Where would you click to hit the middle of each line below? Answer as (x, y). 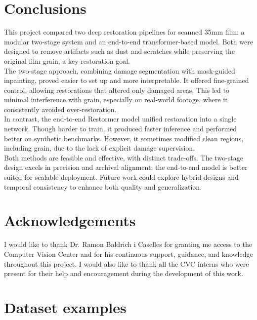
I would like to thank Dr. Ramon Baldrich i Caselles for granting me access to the (128, 244)
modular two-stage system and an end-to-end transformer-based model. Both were (128, 41)
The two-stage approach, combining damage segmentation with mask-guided (120, 70)
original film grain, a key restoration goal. (67, 60)
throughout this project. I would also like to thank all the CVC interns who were (127, 263)
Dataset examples (65, 307)
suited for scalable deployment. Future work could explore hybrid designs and (121, 177)
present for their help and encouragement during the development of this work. (124, 273)
